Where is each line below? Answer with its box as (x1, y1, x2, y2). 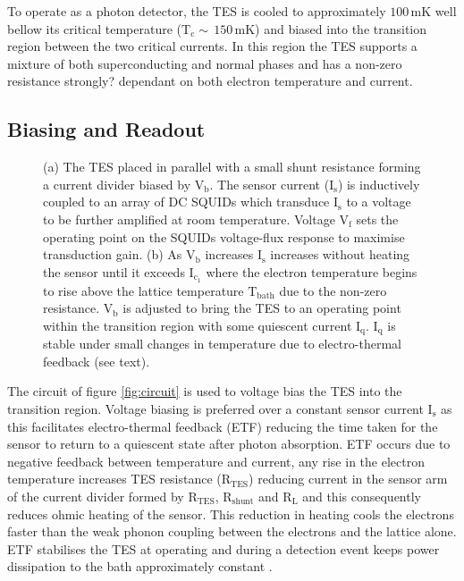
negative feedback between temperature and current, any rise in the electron (7, 451, 425, 470)
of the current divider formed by (7, 486, 184, 505)
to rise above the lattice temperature (43, 281, 244, 299)
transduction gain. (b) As (43, 245, 182, 264)
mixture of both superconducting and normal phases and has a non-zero (7, 54, 402, 72)
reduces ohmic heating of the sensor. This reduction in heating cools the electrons (7, 504, 454, 523)
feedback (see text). (43, 351, 150, 370)
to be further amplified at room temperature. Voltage (43, 209, 335, 228)
